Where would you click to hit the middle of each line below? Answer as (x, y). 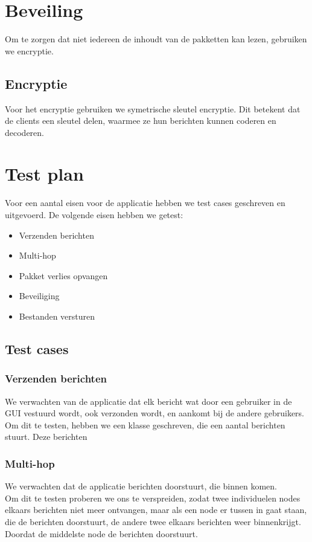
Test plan (44, 174)
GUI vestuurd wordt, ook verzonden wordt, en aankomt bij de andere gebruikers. (154, 413)
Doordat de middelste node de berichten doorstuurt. (101, 533)
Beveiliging (39, 296)
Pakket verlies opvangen (63, 275)
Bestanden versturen (57, 316)
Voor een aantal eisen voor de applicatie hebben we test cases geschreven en (145, 203)
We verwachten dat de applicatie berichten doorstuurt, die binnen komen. (141, 486)
